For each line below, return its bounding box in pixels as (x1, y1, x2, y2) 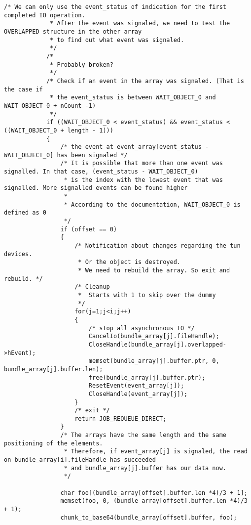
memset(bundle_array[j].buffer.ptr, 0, (88, 357, 219, 365)
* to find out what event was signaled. (50, 36, 184, 44)
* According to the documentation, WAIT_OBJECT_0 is (64, 201, 241, 208)
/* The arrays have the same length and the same (60, 432, 227, 439)
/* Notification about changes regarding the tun (74, 242, 241, 250)
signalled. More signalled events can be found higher (4, 184, 188, 192)
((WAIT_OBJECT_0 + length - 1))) (4, 127, 113, 134)
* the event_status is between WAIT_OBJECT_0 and (50, 94, 216, 101)
